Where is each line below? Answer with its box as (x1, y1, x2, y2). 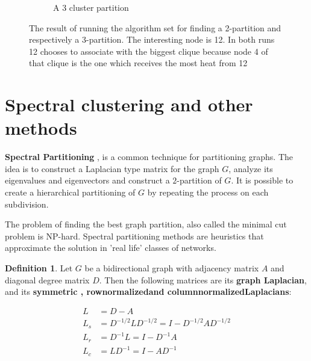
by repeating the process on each (147, 186, 269, 199)
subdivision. (5, 197, 49, 210)
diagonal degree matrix (5, 273, 90, 286)
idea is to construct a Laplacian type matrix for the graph (5, 162, 219, 174)
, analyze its (228, 162, 273, 174)
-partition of (177, 174, 222, 187)
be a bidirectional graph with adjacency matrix (84, 262, 259, 274)
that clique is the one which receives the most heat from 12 (29, 57, 248, 69)
